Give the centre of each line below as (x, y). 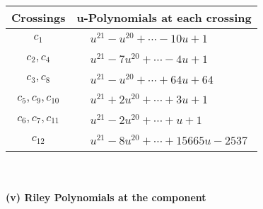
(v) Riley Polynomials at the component (106, 197)
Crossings (39, 17)
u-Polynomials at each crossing (164, 17)
